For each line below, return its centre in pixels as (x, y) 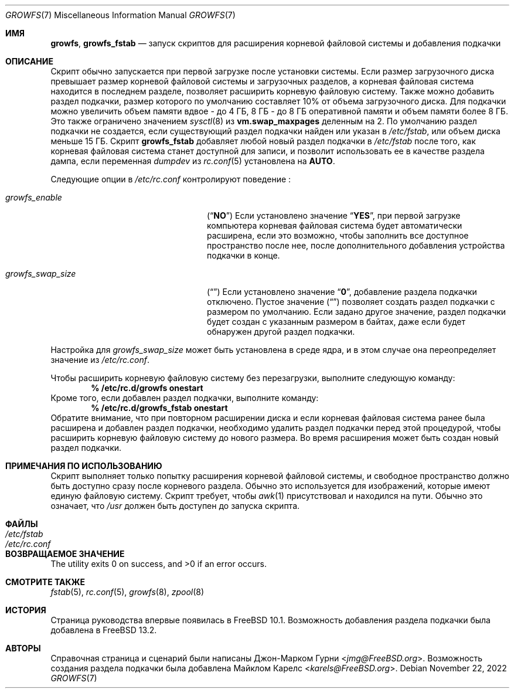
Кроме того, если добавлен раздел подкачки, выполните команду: (185, 398)
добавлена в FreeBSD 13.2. (104, 630)
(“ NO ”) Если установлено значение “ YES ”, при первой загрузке (334, 215)
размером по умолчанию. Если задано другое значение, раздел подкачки (357, 312)
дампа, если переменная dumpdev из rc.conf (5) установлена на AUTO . (193, 161)
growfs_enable (34, 197)
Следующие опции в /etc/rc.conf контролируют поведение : (171, 179)
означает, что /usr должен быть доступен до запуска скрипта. (175, 506)
